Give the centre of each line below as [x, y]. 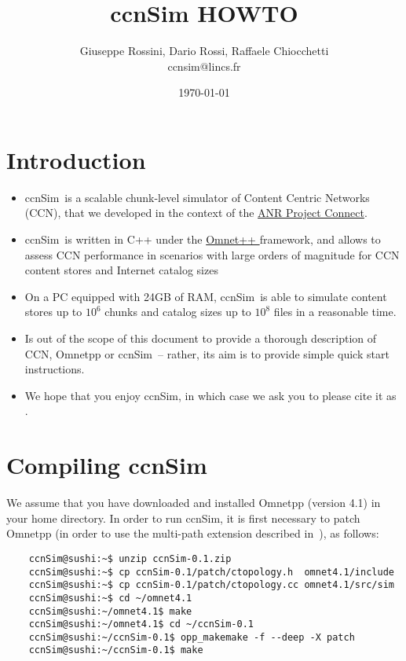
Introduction [76, 159]
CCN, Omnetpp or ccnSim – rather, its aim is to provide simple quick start [207, 353]
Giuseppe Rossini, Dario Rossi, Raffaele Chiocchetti [204, 51]
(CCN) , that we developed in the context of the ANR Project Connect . [196, 213]
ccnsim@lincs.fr [204, 66]
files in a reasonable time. [335, 312]
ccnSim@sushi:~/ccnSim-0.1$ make [116, 650]
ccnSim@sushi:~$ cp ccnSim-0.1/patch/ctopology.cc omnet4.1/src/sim [211, 585]
